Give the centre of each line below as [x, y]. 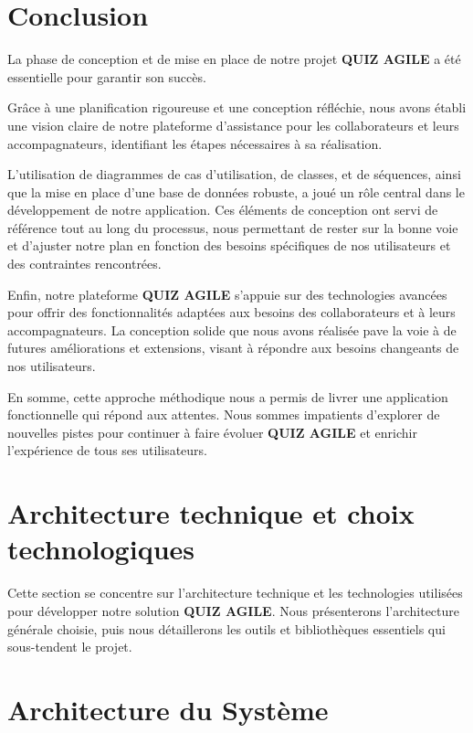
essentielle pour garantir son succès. [107, 76]
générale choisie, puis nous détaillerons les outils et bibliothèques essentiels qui [226, 628]
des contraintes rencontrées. [84, 264]
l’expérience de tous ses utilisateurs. [108, 450]
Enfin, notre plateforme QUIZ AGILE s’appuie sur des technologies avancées [227, 294]
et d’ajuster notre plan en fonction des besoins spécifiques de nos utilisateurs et [229, 245]
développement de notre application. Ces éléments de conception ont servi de [223, 210]
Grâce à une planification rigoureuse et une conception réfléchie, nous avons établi [237, 107]
